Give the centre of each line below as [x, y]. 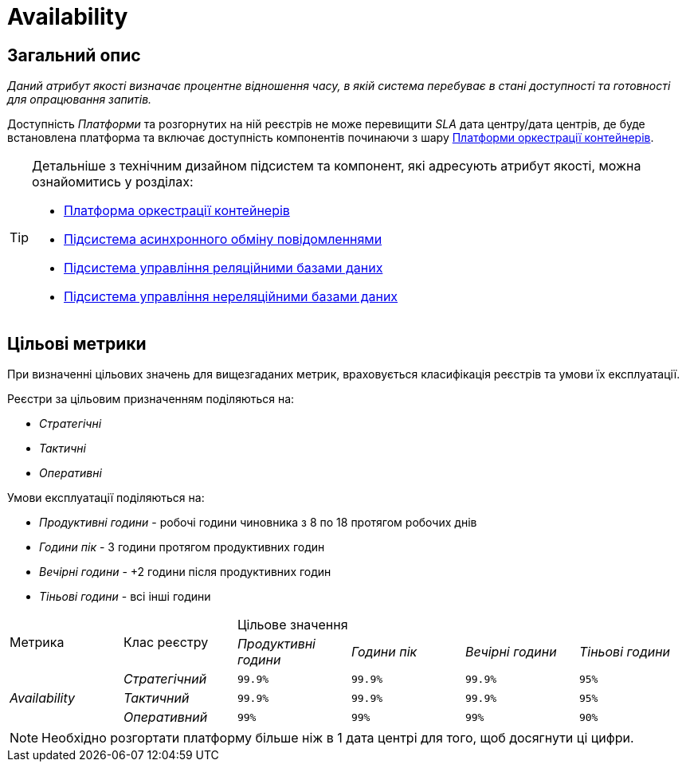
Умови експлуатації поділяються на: [106, 498]
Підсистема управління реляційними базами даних [223, 268]
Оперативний [165, 717]
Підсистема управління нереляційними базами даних [231, 297]
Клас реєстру [166, 643]
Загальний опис [74, 55]
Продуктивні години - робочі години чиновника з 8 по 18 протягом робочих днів [258, 523]
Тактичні [63, 449]
